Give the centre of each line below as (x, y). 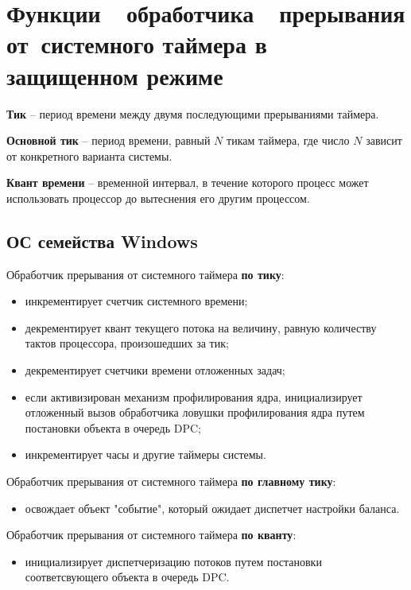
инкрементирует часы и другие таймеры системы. (145, 454)
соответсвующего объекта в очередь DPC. (127, 577)
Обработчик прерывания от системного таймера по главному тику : (171, 481)
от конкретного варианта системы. (89, 155)
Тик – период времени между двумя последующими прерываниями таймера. (193, 113)
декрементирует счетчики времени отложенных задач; (155, 370)
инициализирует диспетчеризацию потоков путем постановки (173, 561)
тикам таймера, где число (288, 140)
